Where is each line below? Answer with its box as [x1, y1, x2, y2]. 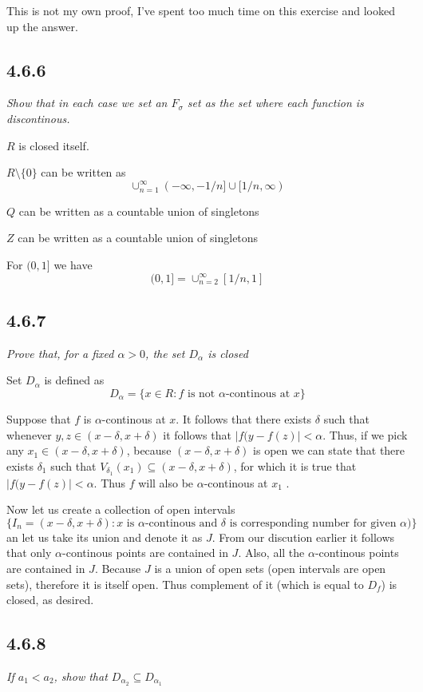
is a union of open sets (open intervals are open [154, 559, 386, 576]
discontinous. [6, 109, 70, 126]
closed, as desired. [6, 591, 94, 608]
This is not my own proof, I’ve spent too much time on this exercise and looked [6, 2, 395, 18]
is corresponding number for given [229, 517, 397, 529]
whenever [6, 426, 52, 443]
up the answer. [6, 18, 78, 34]
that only [6, 544, 52, 561]
